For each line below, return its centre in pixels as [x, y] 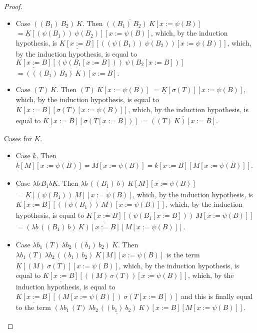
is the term [183, 254]
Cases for [18, 138]
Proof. [13, 6]
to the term [33, 307]
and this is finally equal [217, 296]
